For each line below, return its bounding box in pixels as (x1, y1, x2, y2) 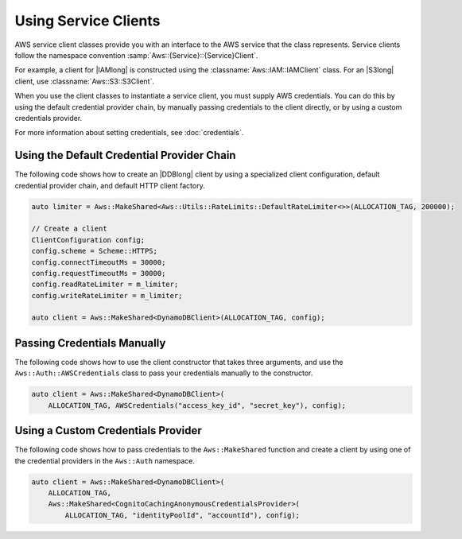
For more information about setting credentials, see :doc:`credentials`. (14, 128, 244, 138)
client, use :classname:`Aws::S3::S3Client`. (14, 76, 155, 86)
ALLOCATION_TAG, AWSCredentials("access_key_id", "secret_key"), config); (48, 401, 346, 409)
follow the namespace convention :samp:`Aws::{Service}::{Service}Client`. (14, 50, 258, 60)
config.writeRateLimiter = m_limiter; (31, 291, 183, 300)
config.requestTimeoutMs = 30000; (31, 269, 166, 277)
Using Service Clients (14, 12, 161, 29)
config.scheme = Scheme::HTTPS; (31, 246, 158, 256)
